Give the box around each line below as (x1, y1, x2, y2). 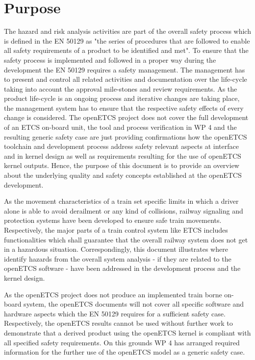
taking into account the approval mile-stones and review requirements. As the (4, 83, 237, 94)
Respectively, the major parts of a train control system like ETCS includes (4, 225, 228, 235)
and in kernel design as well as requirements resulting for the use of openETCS (4, 150, 241, 161)
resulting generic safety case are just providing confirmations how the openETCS (4, 131, 247, 142)
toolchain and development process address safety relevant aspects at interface (4, 141, 239, 151)
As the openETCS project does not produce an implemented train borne (4, 289, 222, 299)
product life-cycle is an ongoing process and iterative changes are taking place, (4, 93, 240, 103)
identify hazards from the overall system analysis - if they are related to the (4, 253, 231, 264)
